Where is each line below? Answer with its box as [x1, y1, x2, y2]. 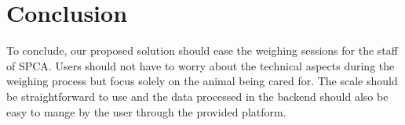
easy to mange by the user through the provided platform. [6, 103, 286, 120]
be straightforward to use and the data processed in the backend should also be [6, 87, 389, 104]
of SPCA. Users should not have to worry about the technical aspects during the [6, 57, 395, 73]
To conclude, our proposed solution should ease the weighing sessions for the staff [6, 42, 398, 59]
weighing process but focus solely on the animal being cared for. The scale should [6, 73, 398, 89]
